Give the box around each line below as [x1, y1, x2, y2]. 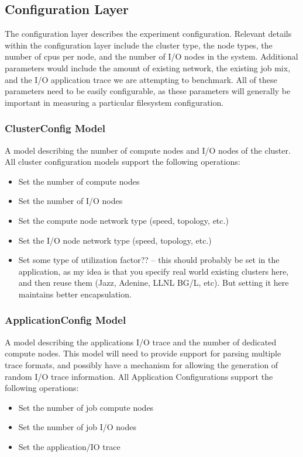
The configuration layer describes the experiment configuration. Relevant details [5, 27, 292, 40]
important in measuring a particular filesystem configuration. [5, 96, 224, 108]
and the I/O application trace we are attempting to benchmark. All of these [5, 73, 277, 85]
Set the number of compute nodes [18, 175, 140, 187]
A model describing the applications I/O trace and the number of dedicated [5, 335, 277, 348]
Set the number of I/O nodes [18, 195, 123, 207]
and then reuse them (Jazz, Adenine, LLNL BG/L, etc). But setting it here [18, 276, 289, 289]
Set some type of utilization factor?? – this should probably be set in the [18, 254, 280, 266]
